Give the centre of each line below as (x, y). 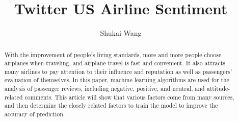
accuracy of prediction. (35, 114)
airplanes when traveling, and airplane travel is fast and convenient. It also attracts (115, 63)
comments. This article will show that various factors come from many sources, (129, 97)
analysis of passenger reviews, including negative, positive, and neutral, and (104, 89)
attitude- (218, 89)
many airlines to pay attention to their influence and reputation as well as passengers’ (118, 71)
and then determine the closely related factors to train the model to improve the (111, 105)
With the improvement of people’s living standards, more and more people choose (113, 54)
